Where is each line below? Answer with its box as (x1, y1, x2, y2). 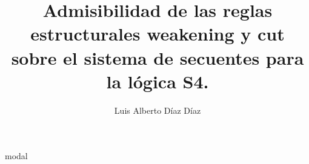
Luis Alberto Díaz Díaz (114, 103, 201, 116)
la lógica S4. (106, 68, 209, 93)
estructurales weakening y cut (30, 21, 285, 46)
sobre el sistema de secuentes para (11, 45, 304, 70)
